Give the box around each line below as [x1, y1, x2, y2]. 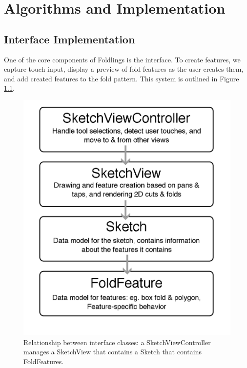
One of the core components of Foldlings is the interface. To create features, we [4, 54, 241, 64]
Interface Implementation [4, 31, 135, 46]
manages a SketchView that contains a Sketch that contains [23, 347, 202, 357]
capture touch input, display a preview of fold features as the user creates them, [4, 64, 244, 74]
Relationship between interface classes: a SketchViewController [23, 337, 211, 347]
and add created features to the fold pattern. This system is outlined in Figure [4, 73, 239, 83]
